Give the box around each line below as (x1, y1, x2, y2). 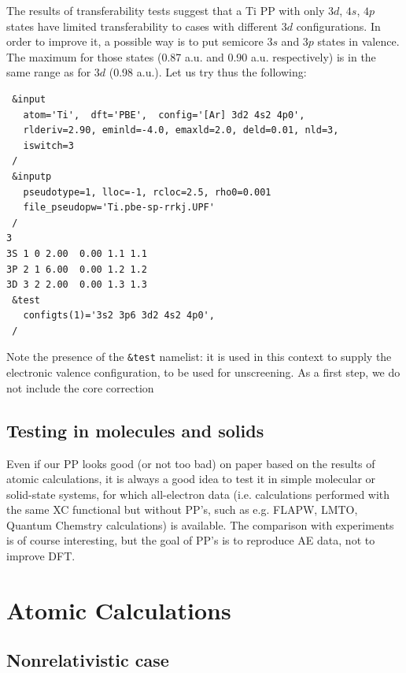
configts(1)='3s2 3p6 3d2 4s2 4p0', (23, 310, 215, 322)
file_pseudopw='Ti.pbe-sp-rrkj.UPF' (23, 202, 215, 214)
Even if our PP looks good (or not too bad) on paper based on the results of (6, 455, 375, 471)
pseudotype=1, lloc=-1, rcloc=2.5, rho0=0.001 (23, 186, 271, 198)
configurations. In (296, 17, 381, 34)
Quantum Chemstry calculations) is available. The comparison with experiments (6, 516, 394, 533)
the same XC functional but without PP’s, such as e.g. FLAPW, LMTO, (6, 501, 358, 518)
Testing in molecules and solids (6, 418, 264, 442)
